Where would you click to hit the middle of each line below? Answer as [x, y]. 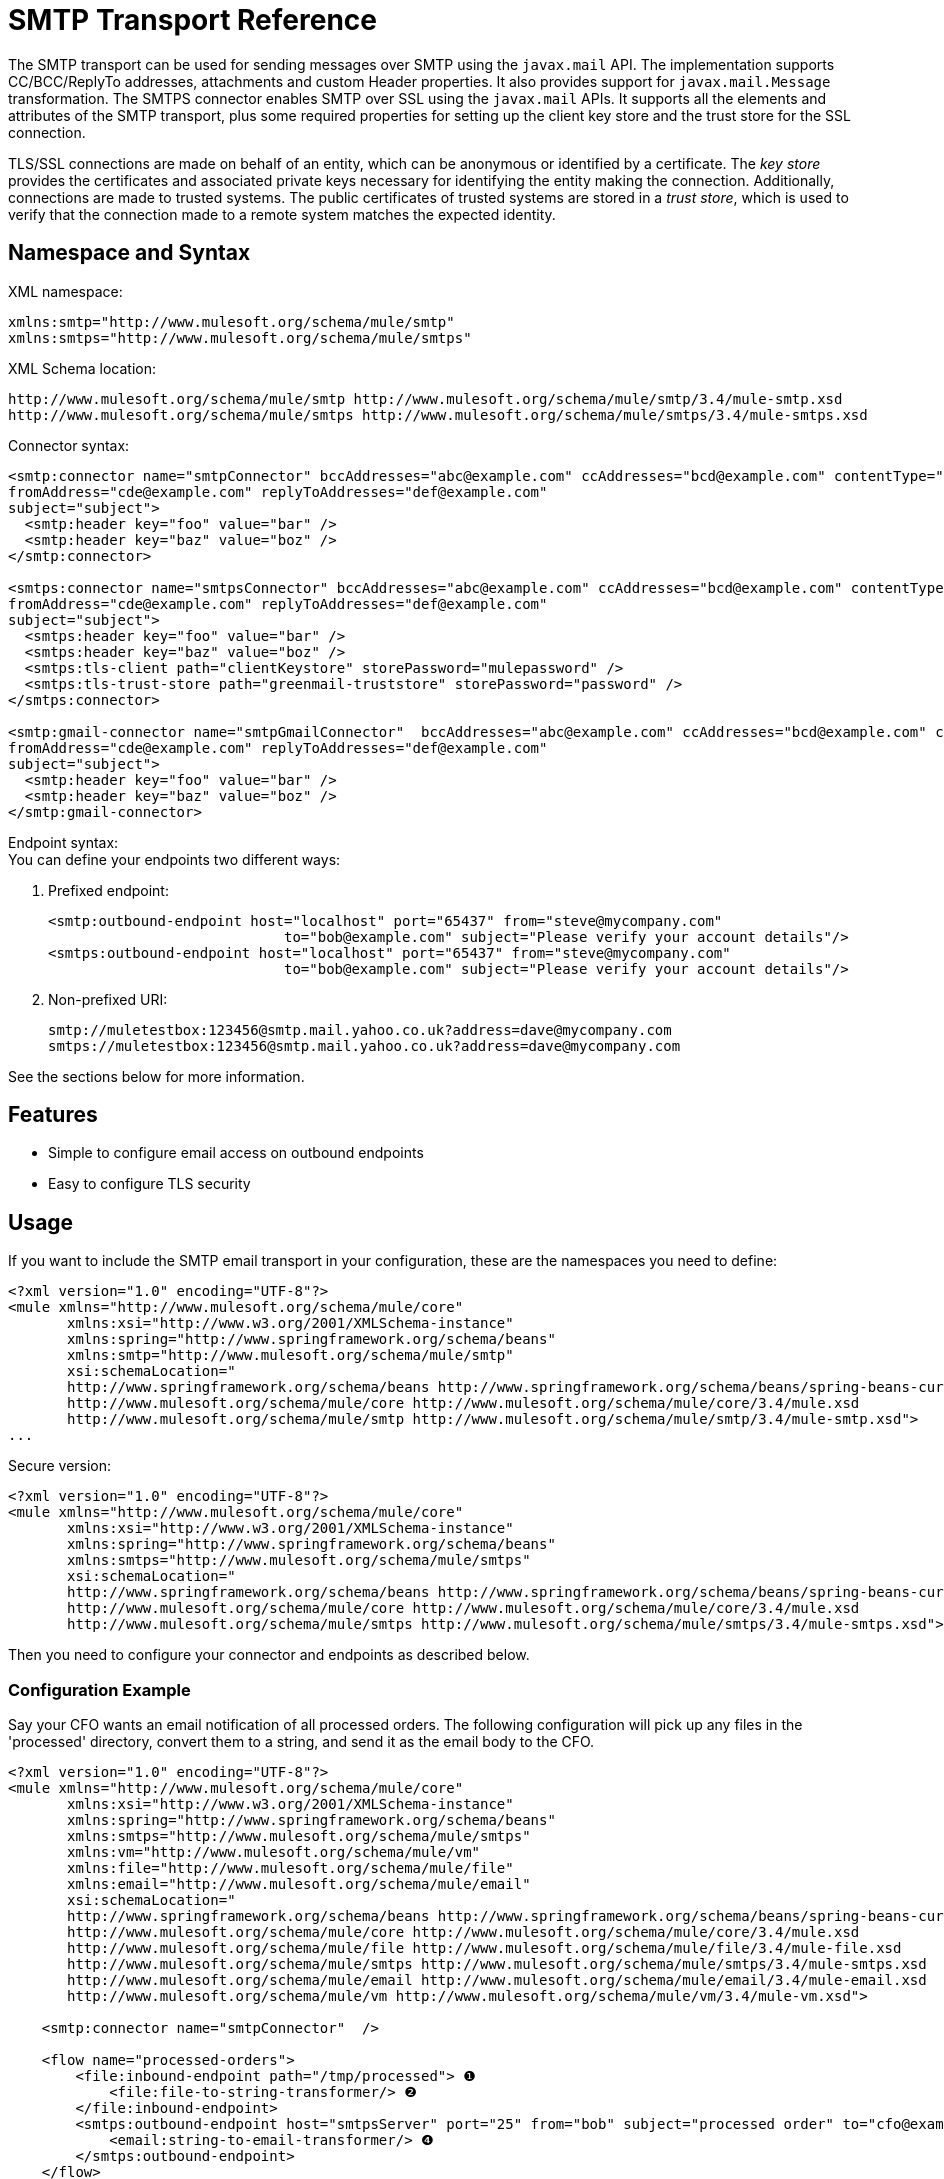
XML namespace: [65, 291]
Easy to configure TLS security [149, 1184]
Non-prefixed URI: [108, 999]
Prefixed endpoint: [108, 890]
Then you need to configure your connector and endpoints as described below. [269, 1655]
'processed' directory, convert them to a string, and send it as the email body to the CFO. [301, 1742]
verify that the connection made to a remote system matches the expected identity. [282, 214]
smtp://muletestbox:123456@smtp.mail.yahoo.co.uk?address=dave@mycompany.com [360, 1029]
